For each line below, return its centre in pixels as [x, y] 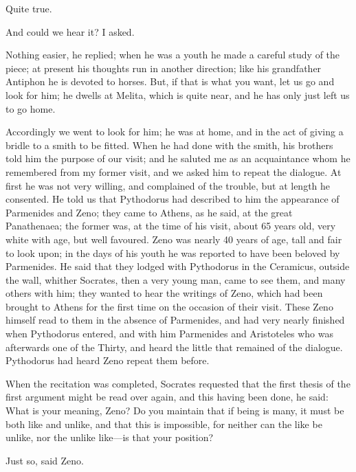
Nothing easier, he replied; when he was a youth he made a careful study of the [173, 55]
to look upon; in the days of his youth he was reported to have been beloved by [173, 252]
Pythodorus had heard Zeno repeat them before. [108, 360]
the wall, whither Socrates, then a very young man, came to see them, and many [176, 279]
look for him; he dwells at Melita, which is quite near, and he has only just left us [178, 94]
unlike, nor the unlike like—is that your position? [110, 437]
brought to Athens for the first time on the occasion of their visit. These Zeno [169, 306]
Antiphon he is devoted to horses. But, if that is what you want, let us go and [170, 81]
